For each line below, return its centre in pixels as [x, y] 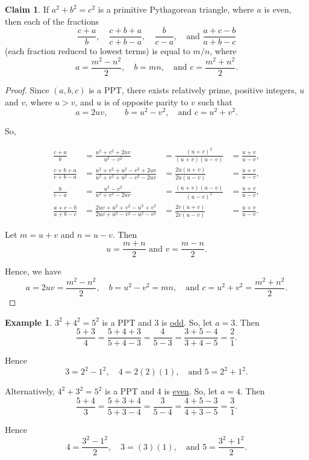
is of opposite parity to [146, 101]
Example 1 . [29, 322]
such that [215, 101]
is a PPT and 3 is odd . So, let [157, 322]
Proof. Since [27, 89]
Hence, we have [33, 271]
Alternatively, [30, 391]
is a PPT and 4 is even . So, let [161, 391]
